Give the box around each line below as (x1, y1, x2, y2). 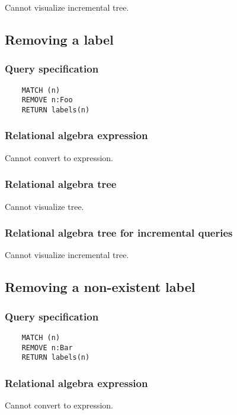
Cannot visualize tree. (5, 200, 84, 212)
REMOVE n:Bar (21, 343, 73, 352)
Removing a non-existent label (5, 278, 196, 296)
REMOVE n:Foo (21, 96, 73, 105)
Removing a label (5, 30, 114, 48)
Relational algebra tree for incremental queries (5, 225, 233, 240)
